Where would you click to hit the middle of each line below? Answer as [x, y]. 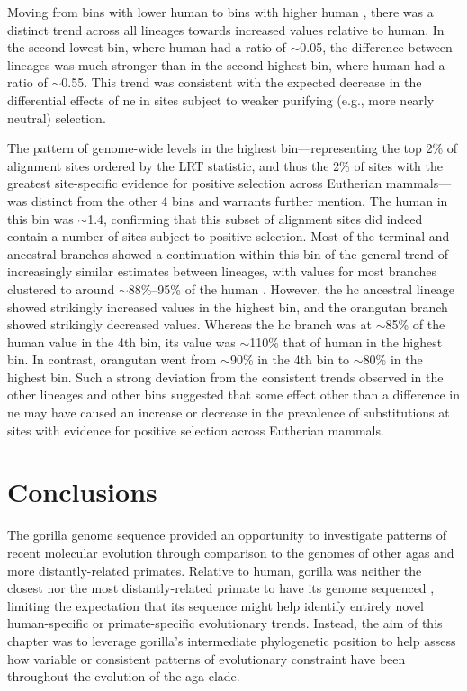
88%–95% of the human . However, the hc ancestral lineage [291, 288]
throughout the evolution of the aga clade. [124, 676]
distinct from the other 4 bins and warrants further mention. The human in [239, 200]
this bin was [40, 218]
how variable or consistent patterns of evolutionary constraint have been [207, 658]
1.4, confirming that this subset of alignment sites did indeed [255, 218]
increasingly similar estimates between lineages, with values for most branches [222, 271]
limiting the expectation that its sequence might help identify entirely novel [216, 605]
